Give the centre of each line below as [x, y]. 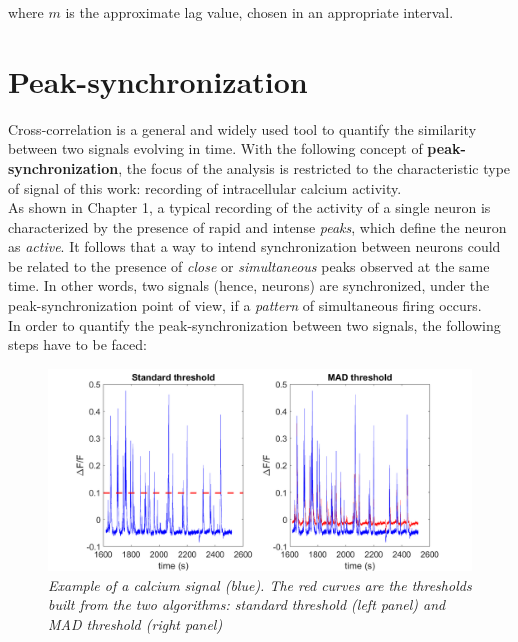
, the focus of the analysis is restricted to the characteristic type [314, 167]
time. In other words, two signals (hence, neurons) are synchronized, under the [249, 285]
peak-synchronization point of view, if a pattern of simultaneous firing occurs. [245, 305]
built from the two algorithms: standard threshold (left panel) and [247, 604]
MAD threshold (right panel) [135, 623]
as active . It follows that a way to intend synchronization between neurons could [254, 246]
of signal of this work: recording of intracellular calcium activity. [205, 187]
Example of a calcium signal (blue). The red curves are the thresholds [260, 584]
